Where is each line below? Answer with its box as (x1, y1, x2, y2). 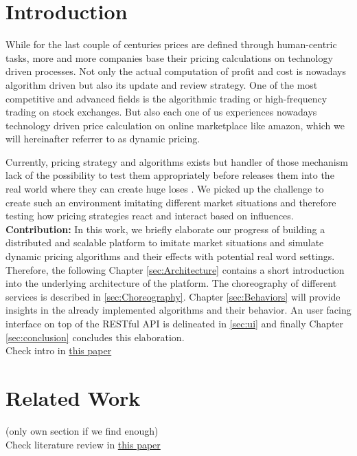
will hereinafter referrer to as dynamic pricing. (5, 131, 200, 146)
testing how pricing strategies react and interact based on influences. (5, 208, 294, 223)
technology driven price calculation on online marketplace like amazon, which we (5, 118, 345, 132)
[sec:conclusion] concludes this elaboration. (5, 329, 185, 344)
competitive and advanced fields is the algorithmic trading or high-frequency (5, 91, 327, 105)
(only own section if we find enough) (5, 423, 159, 437)
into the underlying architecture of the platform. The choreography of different (5, 276, 337, 290)
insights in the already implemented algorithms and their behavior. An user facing (5, 303, 352, 317)
